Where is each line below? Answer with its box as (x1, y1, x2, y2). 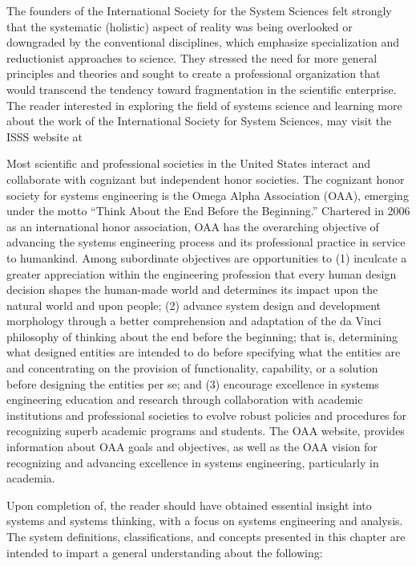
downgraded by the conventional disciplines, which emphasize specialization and (6, 34, 399, 51)
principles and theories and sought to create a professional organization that (6, 65, 381, 82)
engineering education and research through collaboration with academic (6, 391, 363, 408)
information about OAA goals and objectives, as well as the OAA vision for (6, 438, 378, 455)
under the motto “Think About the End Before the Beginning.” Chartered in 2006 (6, 202, 410, 219)
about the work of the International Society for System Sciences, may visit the (6, 112, 392, 129)
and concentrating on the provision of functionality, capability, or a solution (6, 360, 378, 377)
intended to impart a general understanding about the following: (6, 544, 323, 560)
